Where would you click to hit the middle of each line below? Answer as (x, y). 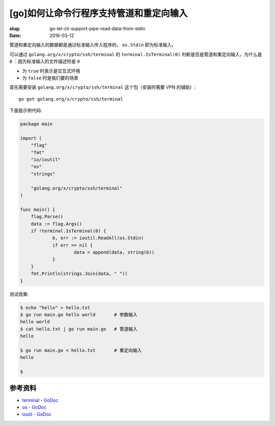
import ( (31, 138)
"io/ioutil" (46, 160)
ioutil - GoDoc (37, 414)
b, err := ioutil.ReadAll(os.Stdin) (98, 238)
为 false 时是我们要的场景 (50, 78)
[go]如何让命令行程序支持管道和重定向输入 (99, 13)
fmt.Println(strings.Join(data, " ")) (79, 274)
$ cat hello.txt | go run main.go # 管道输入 (79, 329)
